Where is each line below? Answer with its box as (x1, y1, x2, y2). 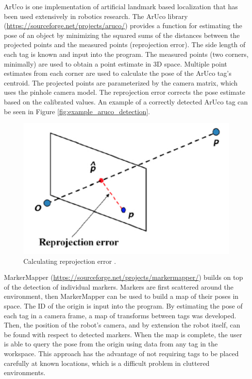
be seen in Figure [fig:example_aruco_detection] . (4, 106, 150, 116)
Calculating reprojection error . (23, 256, 116, 266)
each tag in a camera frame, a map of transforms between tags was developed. (4, 310, 236, 320)
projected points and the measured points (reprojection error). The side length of (4, 39, 246, 50)
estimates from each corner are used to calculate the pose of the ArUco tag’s (4, 68, 232, 78)
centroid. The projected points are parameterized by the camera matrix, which (4, 77, 238, 87)
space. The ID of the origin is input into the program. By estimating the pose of (4, 301, 243, 311)
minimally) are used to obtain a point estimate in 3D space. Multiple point (4, 58, 227, 69)
